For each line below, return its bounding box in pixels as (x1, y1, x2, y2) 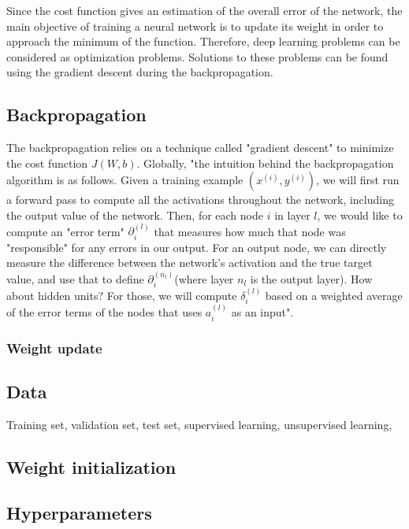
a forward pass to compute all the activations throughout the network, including (6, 191, 394, 208)
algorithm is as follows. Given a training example (6, 172, 244, 188)
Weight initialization (6, 454, 177, 479)
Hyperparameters (6, 501, 152, 525)
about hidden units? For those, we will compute (6, 287, 237, 304)
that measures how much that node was (154, 223, 346, 239)
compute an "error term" (6, 223, 125, 239)
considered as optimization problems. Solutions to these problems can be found (6, 48, 389, 65)
